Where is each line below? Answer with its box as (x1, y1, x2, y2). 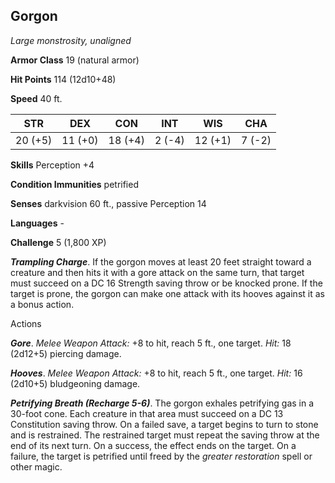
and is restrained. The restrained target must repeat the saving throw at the (10, 429, 320, 441)
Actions (10, 317, 42, 329)
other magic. (10, 460, 63, 473)
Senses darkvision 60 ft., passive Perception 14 (10, 197, 207, 209)
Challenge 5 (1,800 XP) (10, 236, 107, 248)
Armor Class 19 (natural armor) (10, 54, 140, 66)
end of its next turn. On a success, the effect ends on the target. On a (10, 439, 297, 451)
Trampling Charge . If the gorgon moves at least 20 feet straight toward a (10, 255, 312, 268)
